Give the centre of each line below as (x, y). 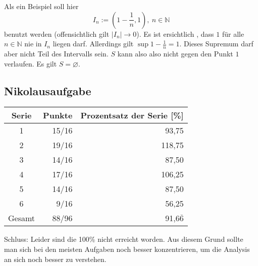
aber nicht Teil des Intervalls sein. (56, 54)
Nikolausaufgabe (48, 90)
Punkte (58, 115)
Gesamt (22, 218)
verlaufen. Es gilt (31, 63)
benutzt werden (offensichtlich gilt (57, 34)
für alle (233, 34)
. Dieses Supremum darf (216, 44)
